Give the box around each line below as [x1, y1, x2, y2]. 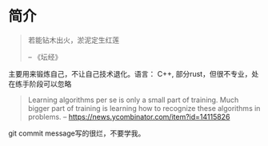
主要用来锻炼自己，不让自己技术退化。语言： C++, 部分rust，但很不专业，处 [8, 69, 259, 78]
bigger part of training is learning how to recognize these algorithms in [27, 103, 261, 112]
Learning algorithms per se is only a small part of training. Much [27, 95, 239, 105]
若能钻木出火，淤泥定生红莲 [27, 35, 120, 45]
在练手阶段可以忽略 [8, 79, 72, 89]
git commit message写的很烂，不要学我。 [8, 128, 146, 138]
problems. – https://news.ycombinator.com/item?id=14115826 [27, 112, 230, 121]
